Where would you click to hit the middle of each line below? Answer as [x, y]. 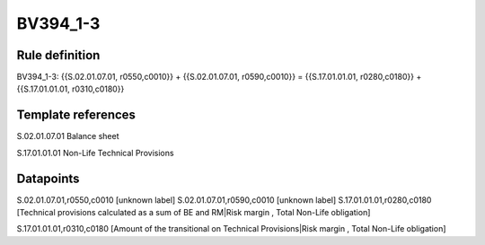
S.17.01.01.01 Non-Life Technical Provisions [95, 153]
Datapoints [48, 178]
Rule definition [58, 55]
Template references [76, 115]
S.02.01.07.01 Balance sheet [68, 136]
